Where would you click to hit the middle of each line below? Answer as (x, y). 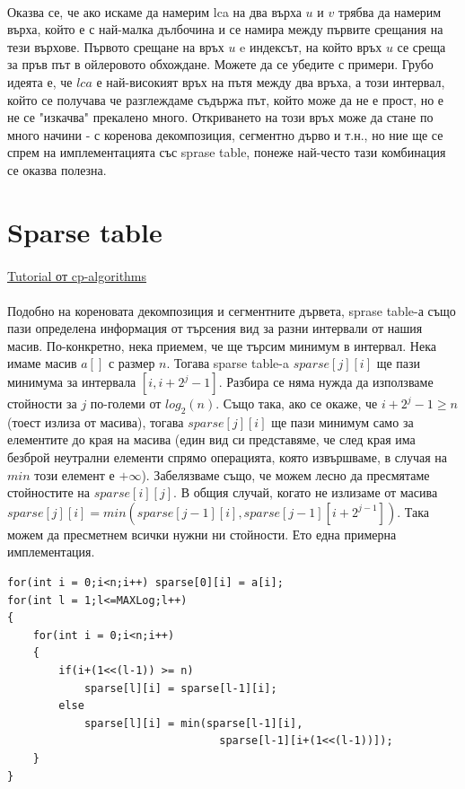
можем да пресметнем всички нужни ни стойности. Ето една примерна (202, 534)
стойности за (42, 403)
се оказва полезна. (57, 169)
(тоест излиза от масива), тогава (96, 421)
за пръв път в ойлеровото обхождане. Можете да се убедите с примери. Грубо (220, 64)
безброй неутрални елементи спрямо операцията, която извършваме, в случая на (228, 457)
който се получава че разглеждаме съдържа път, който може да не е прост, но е (226, 99)
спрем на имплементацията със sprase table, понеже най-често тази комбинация (227, 152)
